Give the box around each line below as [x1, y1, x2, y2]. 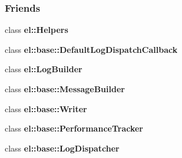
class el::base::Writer [5, 102, 87, 115]
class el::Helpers [5, 23, 68, 36]
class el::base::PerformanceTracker [5, 122, 143, 135]
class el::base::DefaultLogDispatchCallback [5, 43, 178, 55]
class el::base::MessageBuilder [5, 83, 125, 95]
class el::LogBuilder [5, 63, 82, 75]
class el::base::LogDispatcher [5, 142, 120, 154]
